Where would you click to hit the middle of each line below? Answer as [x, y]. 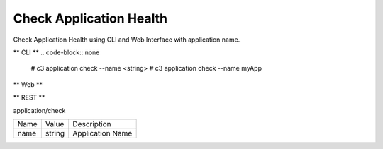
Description [92, 124]
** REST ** [29, 97]
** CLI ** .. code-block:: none [56, 52]
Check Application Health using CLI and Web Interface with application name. [127, 40]
